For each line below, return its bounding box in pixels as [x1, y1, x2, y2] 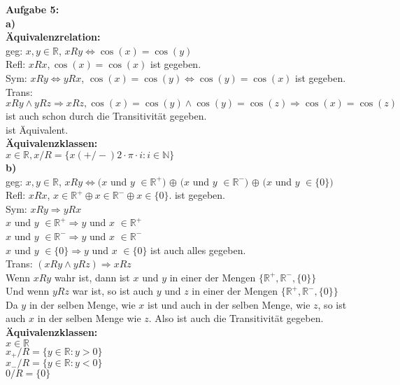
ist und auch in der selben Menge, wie [148, 297, 310, 311]
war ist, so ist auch [72, 283, 153, 298]
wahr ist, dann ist [54, 269, 130, 284]
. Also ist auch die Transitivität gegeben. [148, 311, 324, 325]
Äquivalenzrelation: [6, 29, 101, 44]
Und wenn [6, 283, 50, 298]
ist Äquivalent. [6, 122, 69, 136]
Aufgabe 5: [6, 2, 59, 16]
